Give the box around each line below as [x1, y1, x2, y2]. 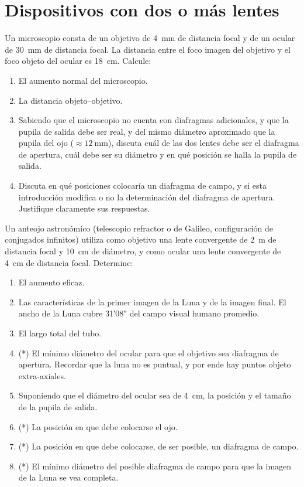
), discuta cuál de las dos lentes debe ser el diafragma [108, 137, 299, 149]
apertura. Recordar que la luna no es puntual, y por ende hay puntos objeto [18, 358, 291, 370]
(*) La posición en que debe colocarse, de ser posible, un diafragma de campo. [18, 440, 299, 452]
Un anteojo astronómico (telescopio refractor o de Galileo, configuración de [5, 222, 273, 234]
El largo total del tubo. [18, 327, 102, 339]
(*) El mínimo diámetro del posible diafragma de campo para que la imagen [18, 459, 292, 472]
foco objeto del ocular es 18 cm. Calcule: [5, 55, 151, 67]
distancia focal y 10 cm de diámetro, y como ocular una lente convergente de [5, 245, 281, 257]
